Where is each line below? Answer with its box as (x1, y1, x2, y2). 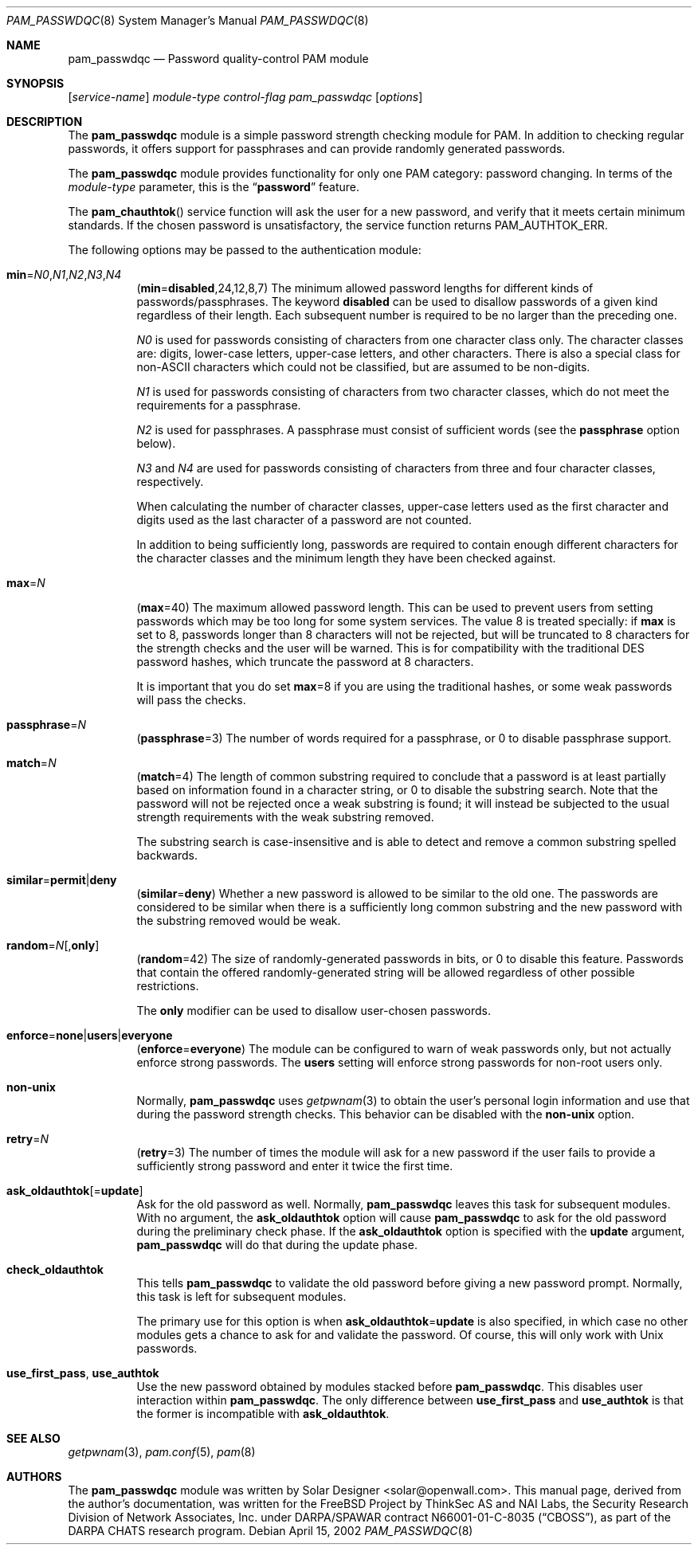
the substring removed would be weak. (136, 914, 341, 927)
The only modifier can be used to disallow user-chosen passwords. (136, 1004, 491, 1017)
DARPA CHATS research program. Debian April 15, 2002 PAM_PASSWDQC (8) (68, 1524, 473, 1537)
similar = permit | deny (6, 873, 117, 887)
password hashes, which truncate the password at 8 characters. (136, 655, 474, 668)
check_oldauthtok (6, 1263, 104, 1276)
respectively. (136, 475, 204, 488)
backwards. (136, 848, 198, 862)
